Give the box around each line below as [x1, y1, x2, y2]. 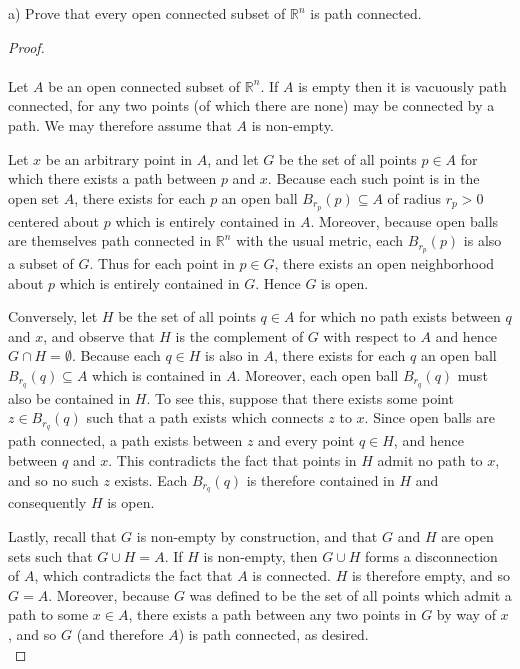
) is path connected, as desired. [178, 623, 369, 644]
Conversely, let [8, 306, 98, 327]
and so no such [8, 469, 99, 490]
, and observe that [43, 325, 155, 346]
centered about [8, 210, 100, 231]
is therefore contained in [246, 469, 395, 490]
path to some [8, 604, 89, 625]
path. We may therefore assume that [8, 114, 232, 135]
